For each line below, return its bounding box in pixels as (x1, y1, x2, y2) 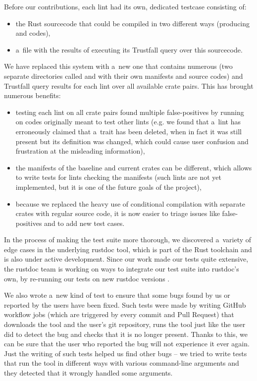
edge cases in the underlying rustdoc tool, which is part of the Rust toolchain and (4, 244, 252, 254)
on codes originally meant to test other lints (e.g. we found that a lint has (15, 116, 241, 127)
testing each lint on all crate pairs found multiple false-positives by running (15, 107, 244, 117)
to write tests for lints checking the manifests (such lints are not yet (15, 172, 221, 182)
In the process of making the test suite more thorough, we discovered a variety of (4, 234, 252, 245)
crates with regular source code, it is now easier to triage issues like (15, 208, 220, 218)
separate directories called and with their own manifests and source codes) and (4, 70, 243, 81)
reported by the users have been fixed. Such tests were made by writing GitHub (4, 299, 246, 310)
